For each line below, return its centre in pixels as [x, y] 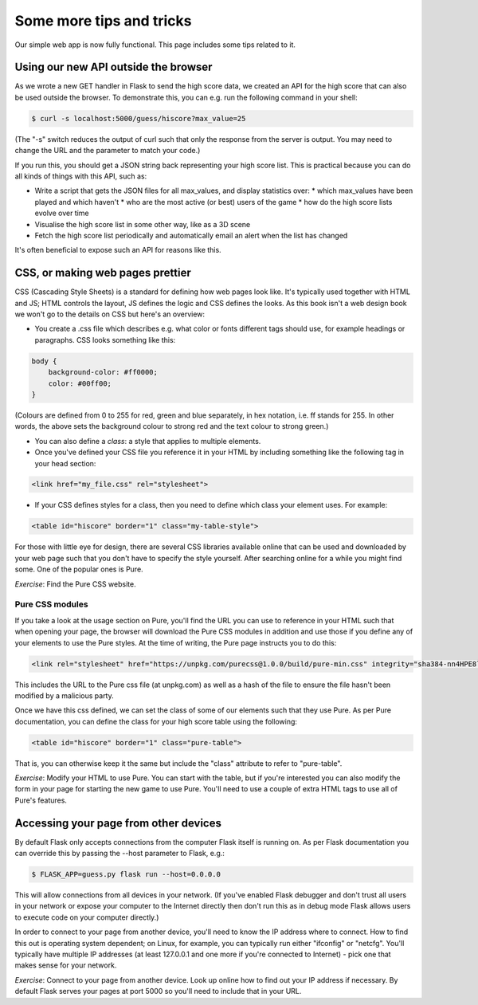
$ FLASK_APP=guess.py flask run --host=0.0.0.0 [126, 874]
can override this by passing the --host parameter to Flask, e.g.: [119, 854]
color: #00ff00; [80, 383]
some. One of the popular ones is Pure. [79, 569]
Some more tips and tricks [103, 21]
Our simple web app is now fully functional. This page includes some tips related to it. [155, 45]
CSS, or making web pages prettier [103, 273]
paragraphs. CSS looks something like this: [105, 340]
